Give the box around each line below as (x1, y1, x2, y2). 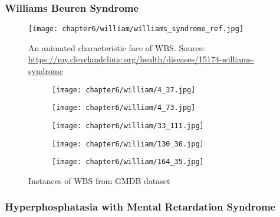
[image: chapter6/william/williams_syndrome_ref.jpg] (28, 25, 244, 34)
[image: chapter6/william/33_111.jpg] (52, 121, 204, 130)
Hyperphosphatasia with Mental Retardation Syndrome (5, 199, 276, 214)
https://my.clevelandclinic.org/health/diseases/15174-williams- (28, 53, 255, 65)
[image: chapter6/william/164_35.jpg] (52, 158, 204, 166)
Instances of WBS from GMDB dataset (28, 174, 170, 186)
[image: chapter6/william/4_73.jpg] (52, 104, 196, 112)
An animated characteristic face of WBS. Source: (28, 41, 205, 54)
